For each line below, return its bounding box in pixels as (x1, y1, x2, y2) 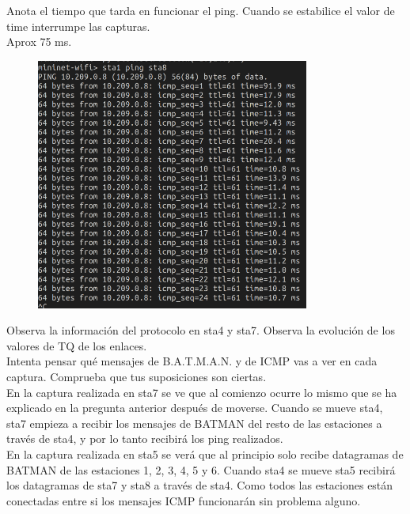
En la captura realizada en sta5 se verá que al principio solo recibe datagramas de (6, 445, 404, 462)
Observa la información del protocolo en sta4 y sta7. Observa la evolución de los (6, 322, 395, 338)
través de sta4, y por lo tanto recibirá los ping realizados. (6, 430, 283, 447)
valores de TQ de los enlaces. (6, 337, 147, 353)
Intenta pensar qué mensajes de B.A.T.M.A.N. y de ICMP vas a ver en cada (6, 353, 378, 369)
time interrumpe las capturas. (6, 17, 150, 34)
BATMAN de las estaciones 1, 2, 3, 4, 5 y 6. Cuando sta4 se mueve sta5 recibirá (6, 461, 396, 478)
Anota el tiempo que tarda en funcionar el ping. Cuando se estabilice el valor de (6, 2, 395, 18)
